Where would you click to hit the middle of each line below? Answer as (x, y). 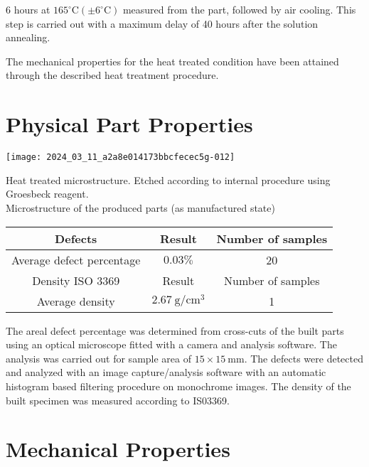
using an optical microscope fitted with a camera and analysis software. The (171, 344)
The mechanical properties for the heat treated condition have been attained (172, 61)
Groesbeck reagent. (47, 194)
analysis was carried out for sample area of (99, 358)
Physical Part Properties (129, 124)
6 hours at (28, 9)
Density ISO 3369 (76, 280)
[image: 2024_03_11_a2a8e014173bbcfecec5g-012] (121, 157)
